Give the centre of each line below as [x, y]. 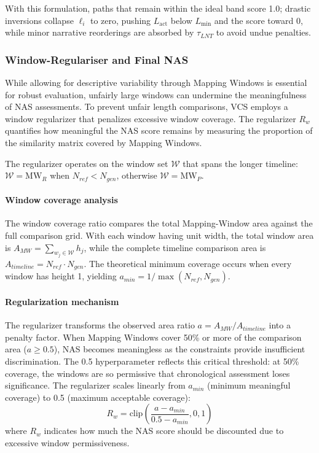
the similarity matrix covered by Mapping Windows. [104, 142]
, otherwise [137, 175]
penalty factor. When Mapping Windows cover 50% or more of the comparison [153, 337]
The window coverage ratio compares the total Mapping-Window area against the [159, 223]
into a [280, 325]
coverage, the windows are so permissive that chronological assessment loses [148, 373]
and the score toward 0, [258, 20]
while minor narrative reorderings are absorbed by [100, 32]
